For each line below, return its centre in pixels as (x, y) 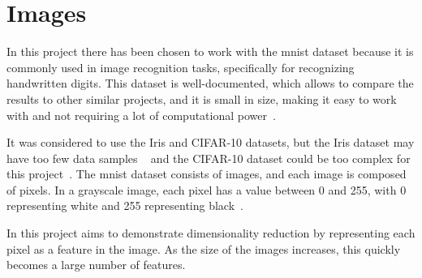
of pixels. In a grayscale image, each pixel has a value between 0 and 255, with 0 (207, 189)
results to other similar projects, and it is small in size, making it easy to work (202, 98)
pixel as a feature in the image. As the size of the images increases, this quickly (204, 248)
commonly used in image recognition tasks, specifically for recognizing (181, 67)
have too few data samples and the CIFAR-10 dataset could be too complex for (209, 158)
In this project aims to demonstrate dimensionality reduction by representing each (211, 233)
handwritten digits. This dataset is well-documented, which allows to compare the (210, 83)
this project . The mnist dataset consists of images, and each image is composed (207, 174)
